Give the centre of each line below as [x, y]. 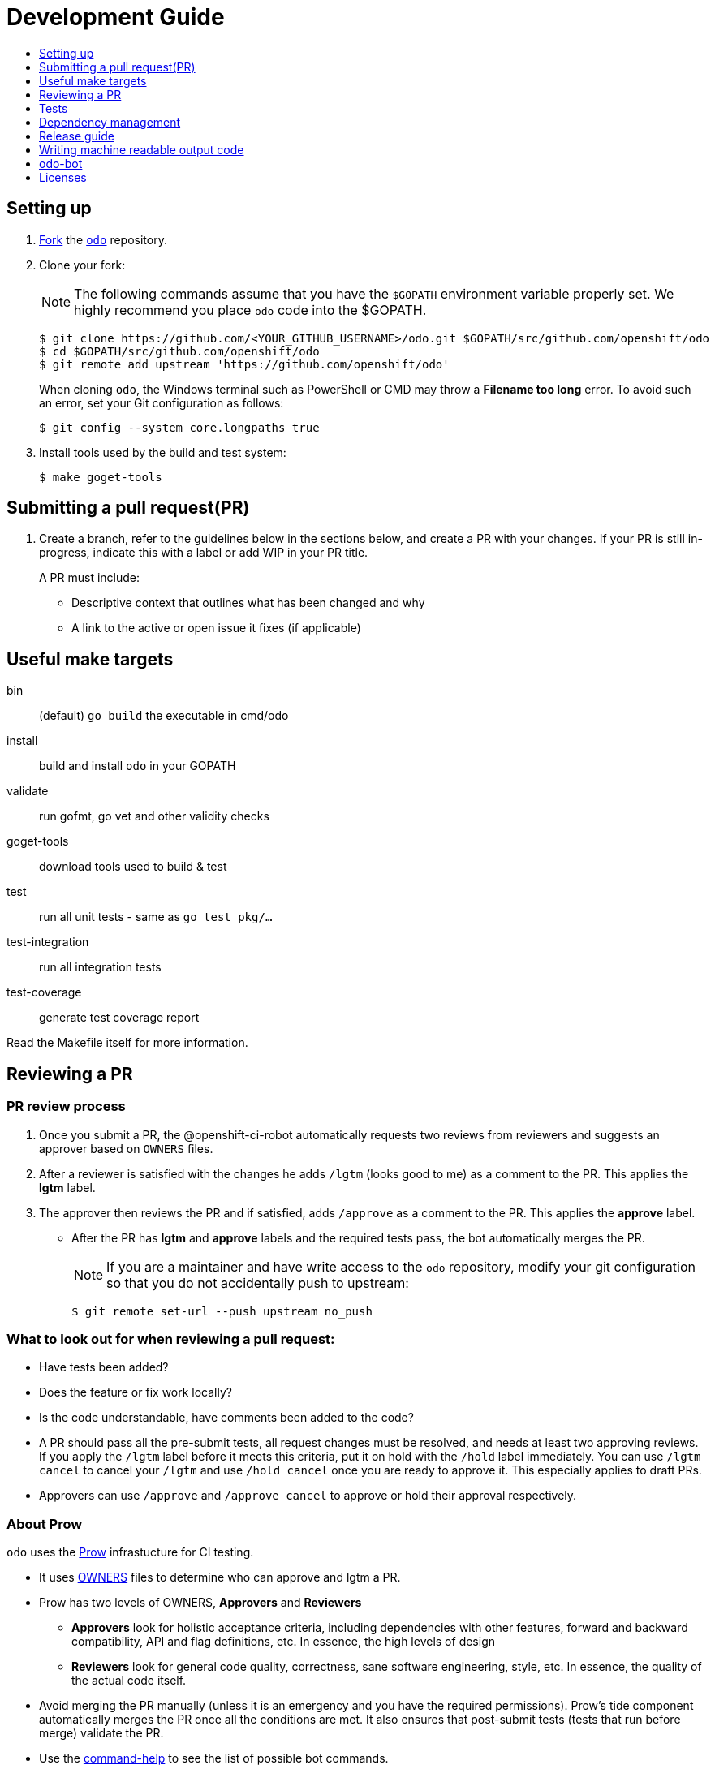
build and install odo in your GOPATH [138, 766]
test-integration [48, 942]
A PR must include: [90, 578]
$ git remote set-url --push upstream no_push [222, 1311]
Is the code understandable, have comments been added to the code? [226, 1418]
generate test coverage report [119, 1018]
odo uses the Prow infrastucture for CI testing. [130, 1552]
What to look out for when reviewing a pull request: [171, 1339]
